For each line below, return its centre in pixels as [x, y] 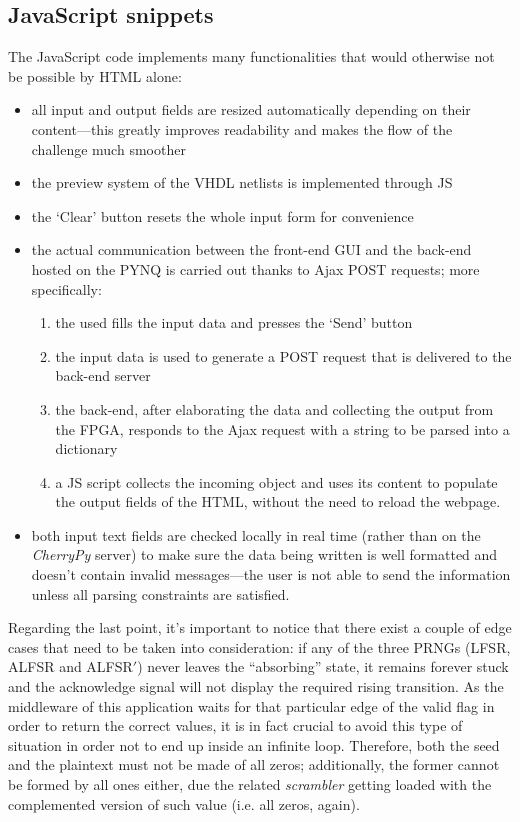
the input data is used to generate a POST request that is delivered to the [283, 355]
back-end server [103, 375]
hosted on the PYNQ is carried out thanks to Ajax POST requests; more [255, 268]
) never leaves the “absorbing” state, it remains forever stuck [323, 666]
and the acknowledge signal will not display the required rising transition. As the [256, 686]
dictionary [86, 448]
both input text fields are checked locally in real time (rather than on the [256, 534]
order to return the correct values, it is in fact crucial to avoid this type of [235, 725]
